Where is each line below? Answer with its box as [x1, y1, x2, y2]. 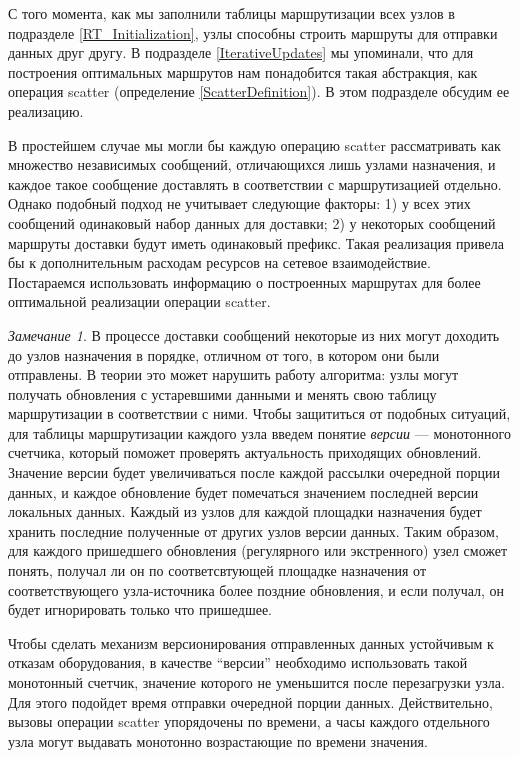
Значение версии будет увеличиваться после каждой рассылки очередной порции [8, 462, 500, 483]
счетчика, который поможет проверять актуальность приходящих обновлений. [8, 442, 482, 463]
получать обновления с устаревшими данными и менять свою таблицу [8, 383, 437, 404]
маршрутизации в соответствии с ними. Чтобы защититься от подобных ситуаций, [8, 403, 511, 424]
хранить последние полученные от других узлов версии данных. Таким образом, [8, 520, 499, 541]
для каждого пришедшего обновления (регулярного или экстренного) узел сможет [8, 540, 508, 561]
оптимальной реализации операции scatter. [8, 291, 271, 312]
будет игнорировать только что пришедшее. [8, 599, 273, 620]
